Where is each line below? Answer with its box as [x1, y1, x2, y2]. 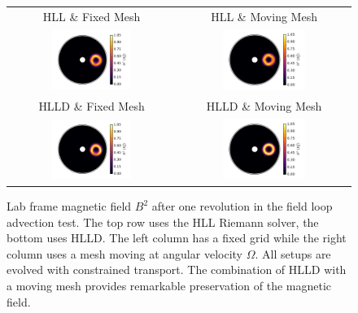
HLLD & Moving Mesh [206, 97, 322, 114]
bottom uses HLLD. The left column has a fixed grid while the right [7, 229, 347, 246]
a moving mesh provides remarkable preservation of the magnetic [7, 277, 332, 293]
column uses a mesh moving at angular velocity [7, 245, 242, 262]
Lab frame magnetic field [7, 198, 132, 215]
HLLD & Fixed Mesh [38, 97, 145, 114]
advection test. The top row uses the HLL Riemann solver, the [7, 213, 319, 230]
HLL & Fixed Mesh [42, 7, 141, 24]
